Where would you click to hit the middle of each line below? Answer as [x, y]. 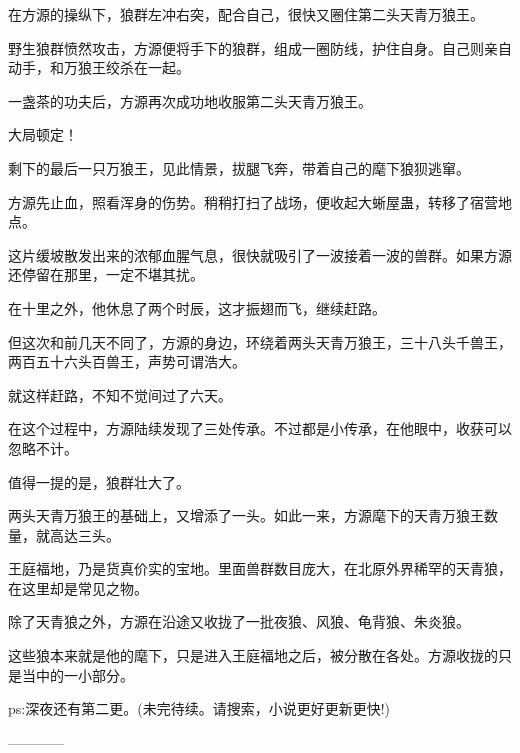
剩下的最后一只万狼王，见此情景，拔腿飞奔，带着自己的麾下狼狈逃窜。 [239, 167]
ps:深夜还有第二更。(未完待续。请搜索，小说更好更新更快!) [199, 708]
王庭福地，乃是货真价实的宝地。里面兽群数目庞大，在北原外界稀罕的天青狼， [260, 568]
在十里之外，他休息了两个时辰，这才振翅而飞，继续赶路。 [197, 307]
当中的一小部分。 [77, 674]
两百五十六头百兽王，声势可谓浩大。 [127, 361]
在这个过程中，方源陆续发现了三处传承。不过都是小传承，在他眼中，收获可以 [260, 428]
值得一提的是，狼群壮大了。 [99, 481]
